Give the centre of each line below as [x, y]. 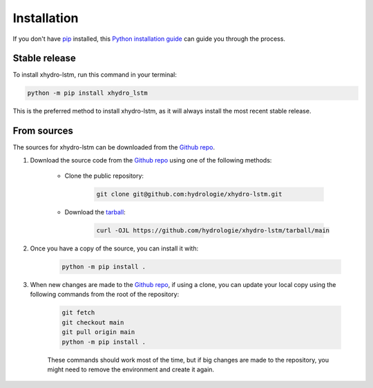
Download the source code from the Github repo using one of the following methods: [151, 160]
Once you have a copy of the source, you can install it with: [114, 248]
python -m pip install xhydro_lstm [87, 93]
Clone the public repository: [104, 176]
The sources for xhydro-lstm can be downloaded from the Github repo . [114, 147]
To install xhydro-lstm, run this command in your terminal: [95, 75]
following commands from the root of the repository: [105, 295]
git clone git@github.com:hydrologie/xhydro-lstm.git [189, 194]
